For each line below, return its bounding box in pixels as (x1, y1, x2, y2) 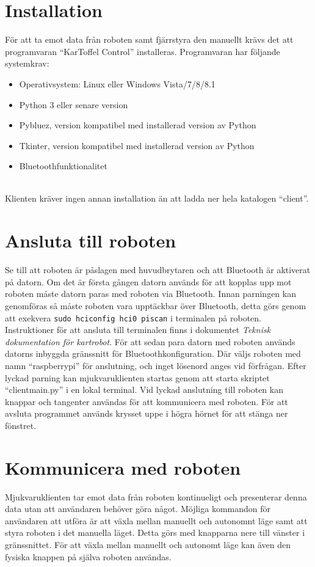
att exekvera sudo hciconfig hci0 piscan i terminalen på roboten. (5, 311, 261, 324)
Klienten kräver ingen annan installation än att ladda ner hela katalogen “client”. (5, 192, 309, 205)
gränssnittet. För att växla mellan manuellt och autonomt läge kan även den (5, 538, 291, 551)
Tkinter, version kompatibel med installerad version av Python (19, 139, 255, 152)
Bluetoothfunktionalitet (19, 159, 107, 172)
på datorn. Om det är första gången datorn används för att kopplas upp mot (5, 275, 292, 288)
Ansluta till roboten (5, 228, 176, 253)
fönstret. (5, 419, 37, 431)
